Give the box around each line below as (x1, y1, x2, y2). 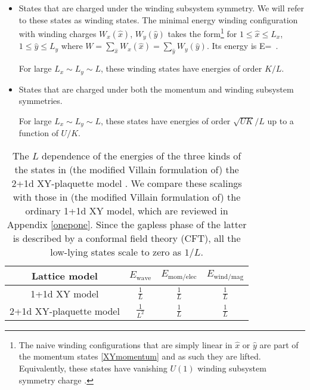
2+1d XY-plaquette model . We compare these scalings (11, 176, 242, 190)
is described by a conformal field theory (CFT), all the (13, 231, 241, 245)
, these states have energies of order (100, 114, 231, 127)
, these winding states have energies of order (100, 62, 262, 75)
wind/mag (213, 274, 244, 281)
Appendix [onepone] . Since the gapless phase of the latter (7, 217, 247, 231)
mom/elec (168, 274, 197, 281)
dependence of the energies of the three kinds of (42, 148, 241, 162)
